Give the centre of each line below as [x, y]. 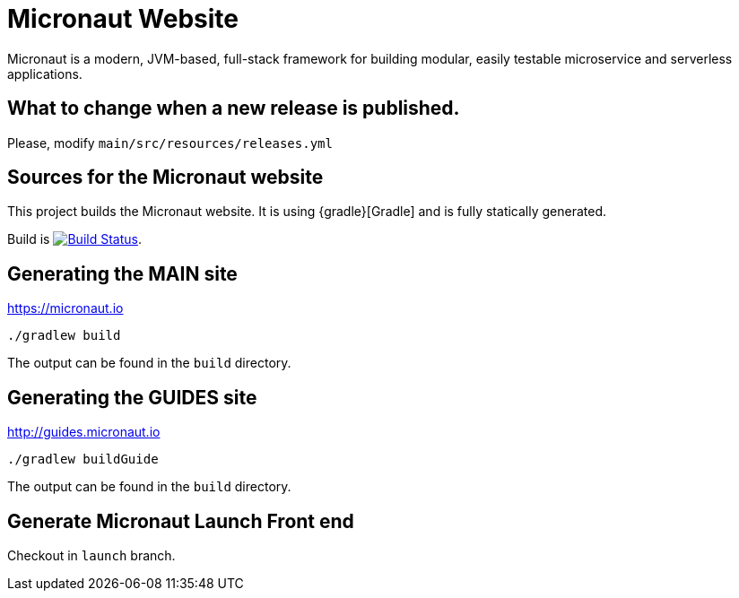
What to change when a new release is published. [234, 108]
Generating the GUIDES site [132, 397]
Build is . [74, 239]
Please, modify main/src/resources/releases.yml [170, 143]
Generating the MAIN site [122, 273]
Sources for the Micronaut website [165, 178]
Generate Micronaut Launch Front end [181, 521]
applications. [45, 74]
